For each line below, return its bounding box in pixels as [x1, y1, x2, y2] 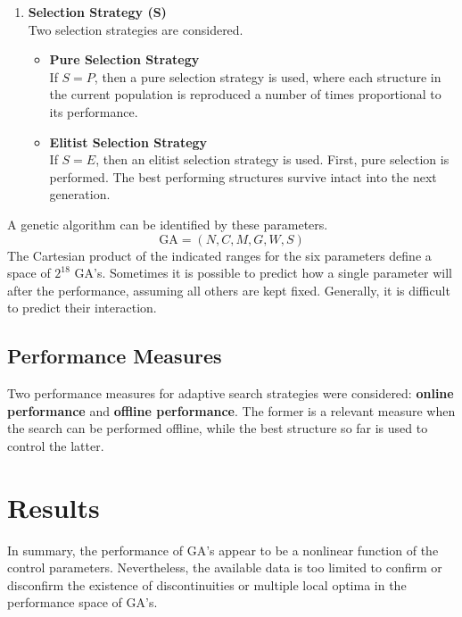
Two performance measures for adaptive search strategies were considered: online [7, 384, 454, 403]
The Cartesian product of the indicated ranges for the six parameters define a [7, 246, 432, 264]
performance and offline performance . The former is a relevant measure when [7, 401, 456, 420]
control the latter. [7, 436, 104, 454]
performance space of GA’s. [7, 593, 158, 612]
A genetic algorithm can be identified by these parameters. [7, 214, 328, 233]
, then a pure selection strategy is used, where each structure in [94, 67, 441, 86]
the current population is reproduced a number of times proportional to [49, 85, 441, 104]
